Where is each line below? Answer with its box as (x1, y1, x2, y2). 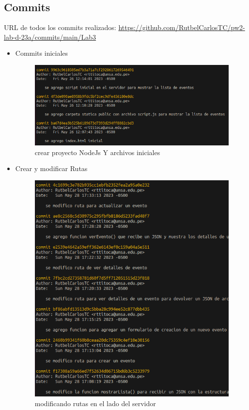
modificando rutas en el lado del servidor (34, 398, 156, 409)
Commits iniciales (15, 48, 68, 58)
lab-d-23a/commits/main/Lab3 (4, 32, 96, 42)
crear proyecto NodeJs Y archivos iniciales (34, 147, 160, 157)
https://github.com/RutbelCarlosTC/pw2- (118, 22, 245, 32)
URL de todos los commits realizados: (4, 22, 116, 32)
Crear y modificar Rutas (15, 163, 88, 173)
